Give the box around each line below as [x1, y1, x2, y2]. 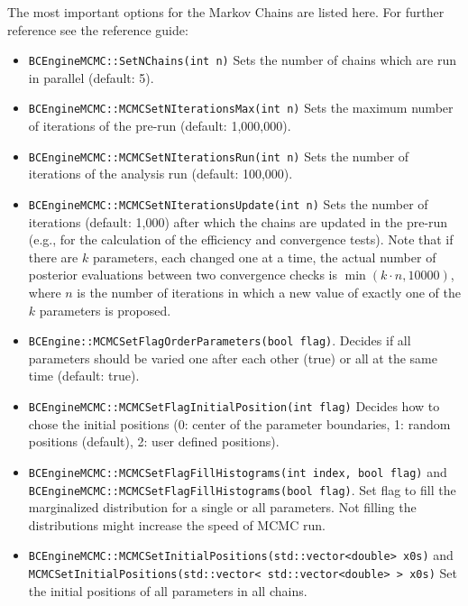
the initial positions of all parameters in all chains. [28, 581, 307, 600]
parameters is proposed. [39, 300, 171, 319]
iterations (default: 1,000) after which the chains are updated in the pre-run [28, 212, 448, 231]
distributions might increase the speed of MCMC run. [28, 515, 326, 534]
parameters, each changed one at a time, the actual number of [92, 247, 436, 266]
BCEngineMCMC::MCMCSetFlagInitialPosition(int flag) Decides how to [28, 397, 440, 415]
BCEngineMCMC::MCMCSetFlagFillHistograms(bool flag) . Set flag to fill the [28, 480, 456, 499]
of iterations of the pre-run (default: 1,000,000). [28, 116, 291, 135]
